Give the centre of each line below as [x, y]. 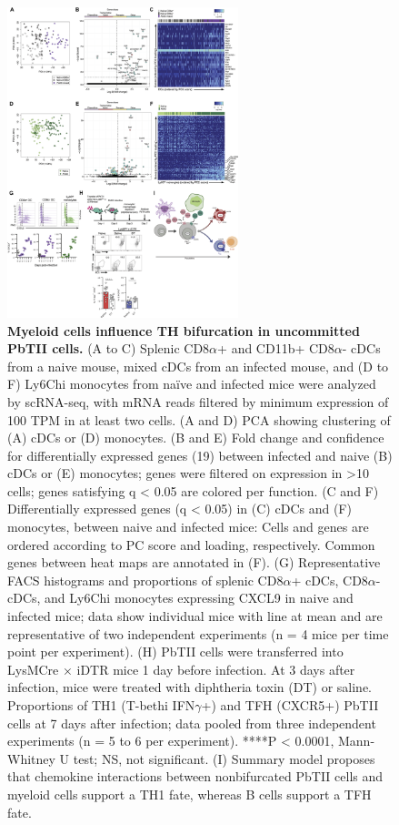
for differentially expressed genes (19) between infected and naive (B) [200, 455]
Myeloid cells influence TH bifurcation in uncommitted [184, 330]
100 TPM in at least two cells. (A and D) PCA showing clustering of [199, 419]
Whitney [31, 758]
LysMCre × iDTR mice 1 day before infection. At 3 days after [181, 669]
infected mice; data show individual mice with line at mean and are [195, 616]
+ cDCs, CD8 [329, 580]
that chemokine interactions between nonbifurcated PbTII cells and [195, 776]
